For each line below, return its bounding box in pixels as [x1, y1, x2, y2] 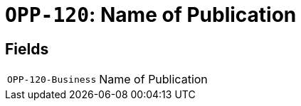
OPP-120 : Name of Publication [5, 3, 297, 27]
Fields [5, 40, 49, 58]
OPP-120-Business [7, 73, 97, 85]
